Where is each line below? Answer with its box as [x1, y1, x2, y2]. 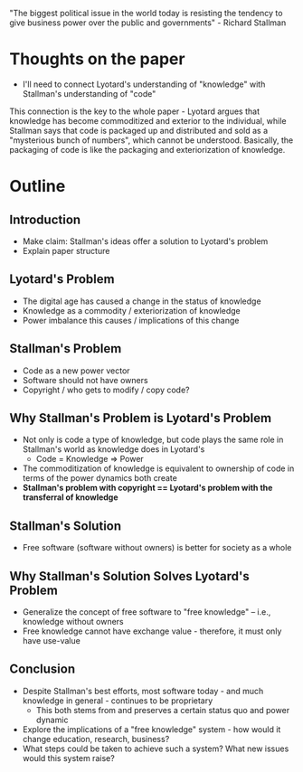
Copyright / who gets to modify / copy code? [22, 384, 190, 395]
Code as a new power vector [22, 365, 130, 376]
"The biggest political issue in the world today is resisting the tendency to [9, 8, 283, 18]
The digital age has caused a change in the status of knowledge [22, 296, 261, 306]
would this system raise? [22, 752, 115, 763]
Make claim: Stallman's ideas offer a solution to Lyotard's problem [22, 235, 269, 247]
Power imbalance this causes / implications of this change [22, 315, 240, 325]
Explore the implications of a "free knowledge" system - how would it [22, 723, 281, 735]
